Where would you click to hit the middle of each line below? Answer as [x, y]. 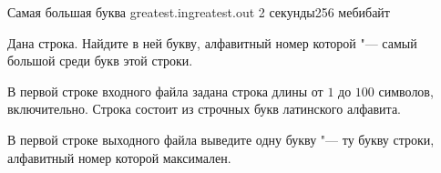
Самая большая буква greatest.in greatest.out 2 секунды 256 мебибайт [199, 12]
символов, [406, 91]
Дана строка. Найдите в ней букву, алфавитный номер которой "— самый [212, 42]
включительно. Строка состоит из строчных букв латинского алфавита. [204, 109]
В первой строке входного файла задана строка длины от [165, 91]
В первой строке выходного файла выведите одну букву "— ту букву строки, [221, 139]
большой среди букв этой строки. [100, 61]
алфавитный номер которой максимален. [119, 157]
